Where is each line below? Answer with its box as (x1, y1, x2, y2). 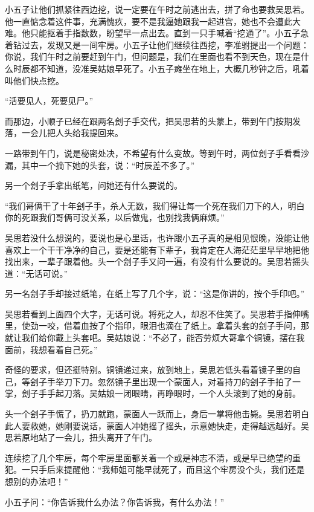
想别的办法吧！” (5, 475, 68, 487)
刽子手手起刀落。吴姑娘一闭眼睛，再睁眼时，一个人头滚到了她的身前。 (21, 387, 301, 400)
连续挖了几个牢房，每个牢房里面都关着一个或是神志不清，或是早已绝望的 (5, 451, 292, 464)
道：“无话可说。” (5, 267, 68, 279)
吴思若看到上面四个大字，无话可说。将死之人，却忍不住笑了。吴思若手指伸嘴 (5, 307, 309, 320)
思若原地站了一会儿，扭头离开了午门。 (5, 431, 157, 444)
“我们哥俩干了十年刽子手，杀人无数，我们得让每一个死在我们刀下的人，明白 (5, 199, 305, 212)
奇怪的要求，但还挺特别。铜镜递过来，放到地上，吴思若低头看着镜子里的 (5, 363, 292, 376)
